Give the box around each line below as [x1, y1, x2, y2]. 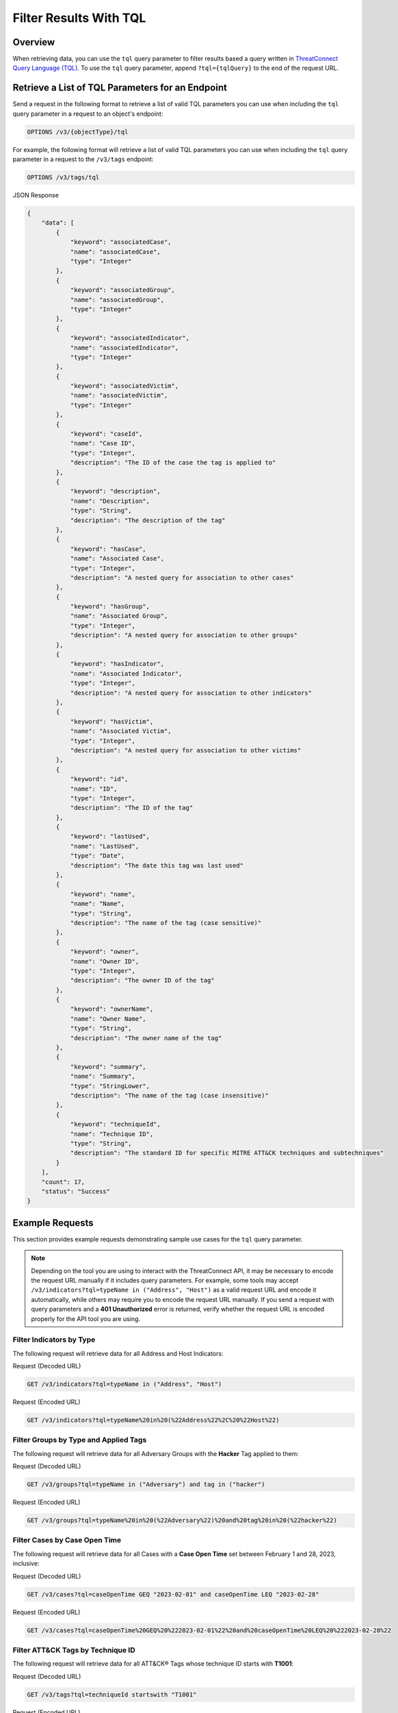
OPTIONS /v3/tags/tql [27, 173, 100, 182]
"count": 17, [41, 1178, 85, 1185]
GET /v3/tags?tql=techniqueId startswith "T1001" [27, 1690, 197, 1699]
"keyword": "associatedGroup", [70, 286, 176, 294]
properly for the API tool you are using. [31, 1314, 140, 1322]
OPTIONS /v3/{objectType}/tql [27, 127, 129, 136]
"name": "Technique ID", [70, 1130, 154, 1137]
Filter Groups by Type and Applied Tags [12, 1435, 147, 1445]
